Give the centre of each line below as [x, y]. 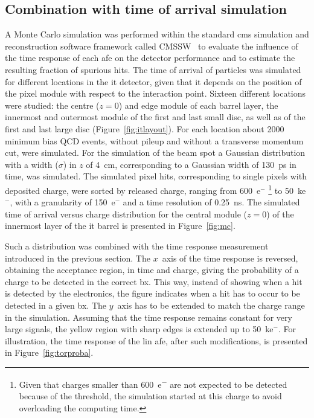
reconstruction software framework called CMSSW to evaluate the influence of [152, 46]
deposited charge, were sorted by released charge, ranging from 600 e [133, 190]
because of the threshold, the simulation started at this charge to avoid [150, 396]
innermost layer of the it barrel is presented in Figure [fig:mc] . [120, 226]
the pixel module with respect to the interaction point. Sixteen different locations [155, 93]
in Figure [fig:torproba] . [49, 352]
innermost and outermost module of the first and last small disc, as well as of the [155, 117]
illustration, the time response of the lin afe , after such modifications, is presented [156, 340]
